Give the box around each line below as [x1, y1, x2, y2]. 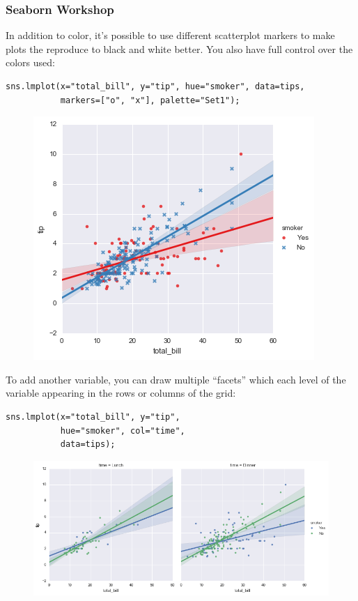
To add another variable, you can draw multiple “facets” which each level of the [6, 372, 346, 386]
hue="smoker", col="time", [60, 425, 185, 436]
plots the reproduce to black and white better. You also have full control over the [6, 41, 353, 56]
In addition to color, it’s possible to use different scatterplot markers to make [6, 28, 335, 43]
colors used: [6, 55, 55, 70]
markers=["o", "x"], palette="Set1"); [60, 95, 240, 105]
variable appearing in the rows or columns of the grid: [6, 386, 236, 400]
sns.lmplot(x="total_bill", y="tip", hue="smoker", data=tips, [6, 82, 305, 91]
